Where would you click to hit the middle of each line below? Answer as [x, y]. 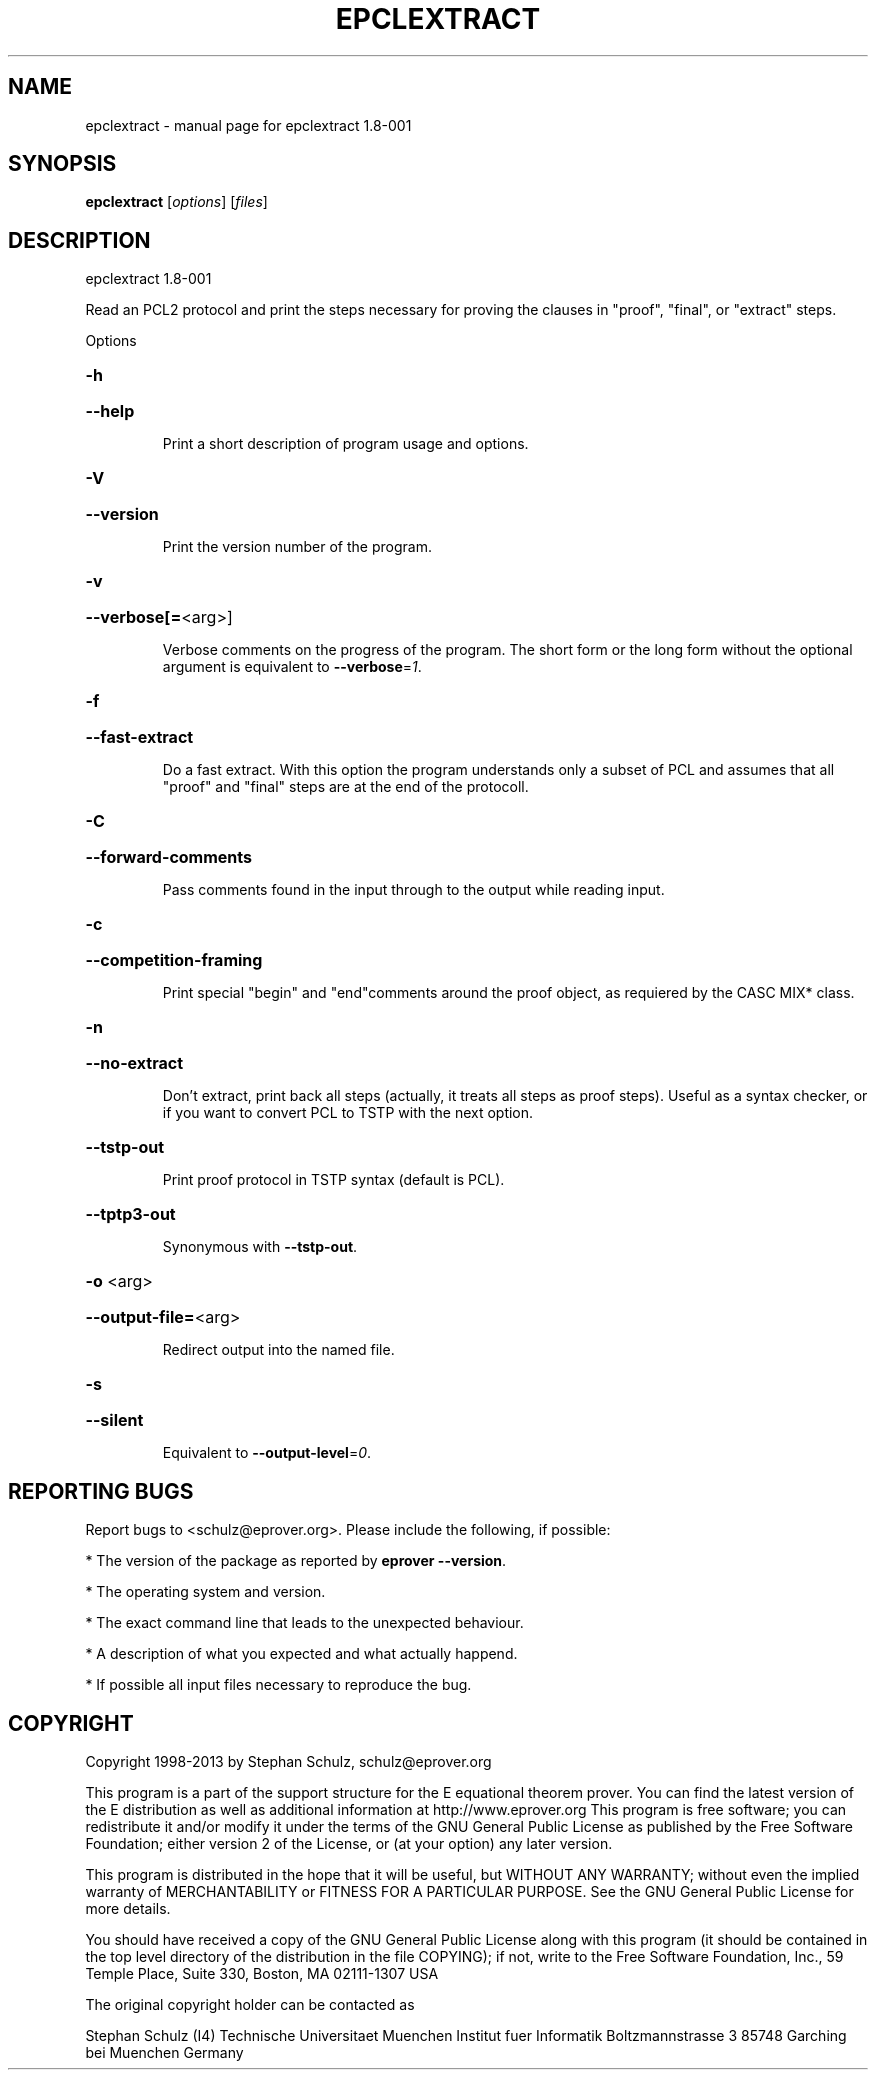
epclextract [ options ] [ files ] [176, 202]
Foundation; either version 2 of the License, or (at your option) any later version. [349, 1843]
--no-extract [134, 1063]
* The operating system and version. [205, 1592]
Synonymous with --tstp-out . [260, 1247]
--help [110, 411]
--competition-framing [174, 960]
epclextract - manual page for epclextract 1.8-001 [248, 125]
